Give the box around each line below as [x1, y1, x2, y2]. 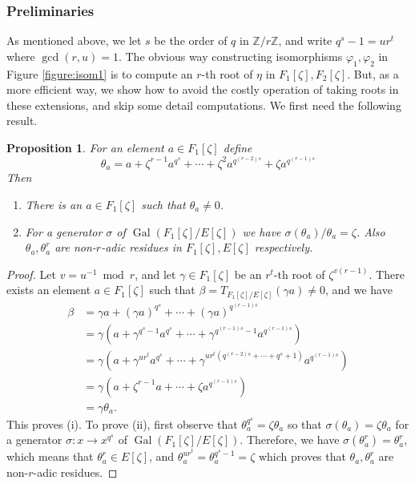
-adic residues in [101, 239, 182, 256]
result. [6, 112, 38, 129]
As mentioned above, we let [6, 32, 142, 49]
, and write [278, 32, 332, 49]
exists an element [6, 281, 91, 298]
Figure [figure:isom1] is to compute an [6, 65, 193, 82]
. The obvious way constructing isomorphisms [118, 47, 343, 64]
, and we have [324, 281, 393, 298]
